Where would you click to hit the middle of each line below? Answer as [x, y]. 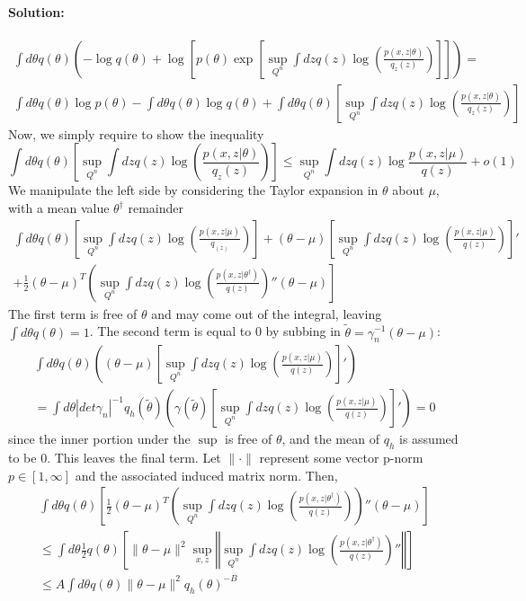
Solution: [36, 11]
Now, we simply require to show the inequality [136, 133]
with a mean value [59, 208]
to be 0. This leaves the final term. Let [115, 458]
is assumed [428, 439]
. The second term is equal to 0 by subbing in [215, 331]
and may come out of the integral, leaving [267, 313]
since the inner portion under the [99, 439]
